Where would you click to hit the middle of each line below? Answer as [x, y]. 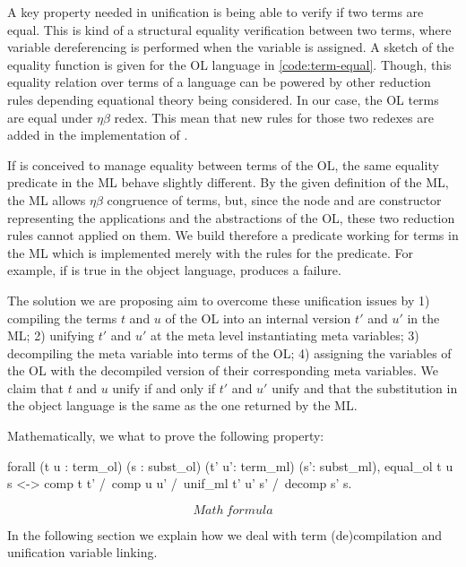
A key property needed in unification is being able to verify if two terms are [216, 12]
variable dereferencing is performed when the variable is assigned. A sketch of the [231, 47]
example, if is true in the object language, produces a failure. [174, 270]
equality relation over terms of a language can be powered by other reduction [219, 82]
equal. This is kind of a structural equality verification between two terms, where [229, 29]
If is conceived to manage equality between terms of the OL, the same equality [223, 164]
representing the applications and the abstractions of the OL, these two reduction [231, 217]
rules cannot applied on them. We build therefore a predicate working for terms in [233, 235]
